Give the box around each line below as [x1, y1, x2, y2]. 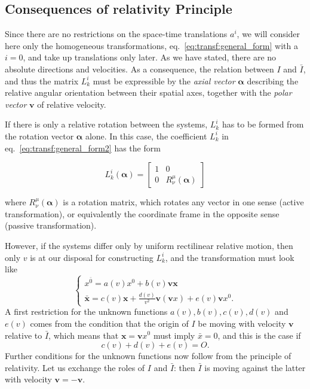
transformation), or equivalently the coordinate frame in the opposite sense [5, 207, 280, 220]
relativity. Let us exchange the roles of [5, 361, 145, 373]
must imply [153, 329, 195, 341]
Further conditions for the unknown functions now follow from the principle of [5, 350, 291, 362]
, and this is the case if [217, 329, 301, 341]
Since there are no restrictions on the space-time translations [5, 28, 228, 40]
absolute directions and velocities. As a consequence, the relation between [5, 62, 274, 75]
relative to [5, 329, 42, 341]
